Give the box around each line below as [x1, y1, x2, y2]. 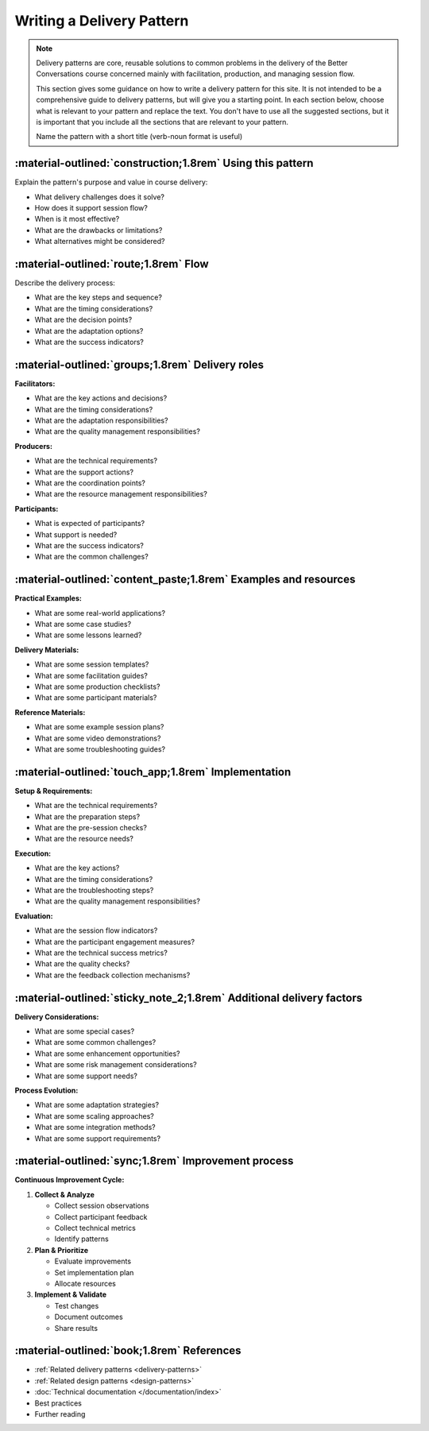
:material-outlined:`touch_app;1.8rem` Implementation [14, 765, 292, 779]
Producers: [14, 441, 53, 451]
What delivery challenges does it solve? [34, 191, 164, 202]
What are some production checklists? [34, 682, 160, 691]
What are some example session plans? [34, 722, 164, 732]
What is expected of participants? [34, 519, 145, 528]
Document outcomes [54, 1312, 123, 1322]
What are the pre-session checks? [34, 823, 147, 833]
